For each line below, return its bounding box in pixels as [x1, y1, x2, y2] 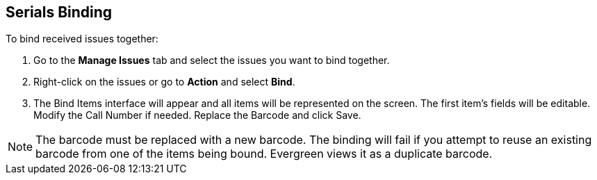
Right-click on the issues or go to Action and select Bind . [33, 76, 295, 88]
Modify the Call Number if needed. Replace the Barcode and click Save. [33, 109, 361, 122]
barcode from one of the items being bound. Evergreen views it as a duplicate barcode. [35, 147, 493, 161]
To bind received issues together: [6, 33, 158, 45]
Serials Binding [6, 3, 113, 21]
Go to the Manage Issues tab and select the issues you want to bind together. [33, 54, 390, 67]
